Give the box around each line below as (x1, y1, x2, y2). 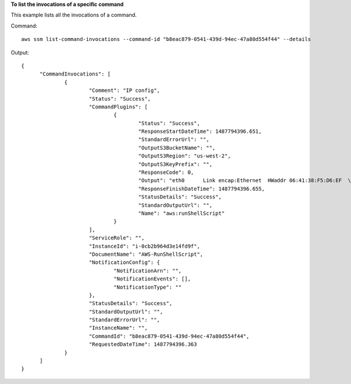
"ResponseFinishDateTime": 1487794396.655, (138, 185, 265, 192)
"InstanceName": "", (88, 325, 148, 331)
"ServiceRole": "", (88, 235, 145, 241)
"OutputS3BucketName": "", (138, 144, 216, 151)
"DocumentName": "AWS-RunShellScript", (88, 251, 204, 258)
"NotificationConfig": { (88, 259, 160, 266)
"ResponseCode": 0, (138, 169, 194, 176)
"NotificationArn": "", (113, 267, 182, 274)
